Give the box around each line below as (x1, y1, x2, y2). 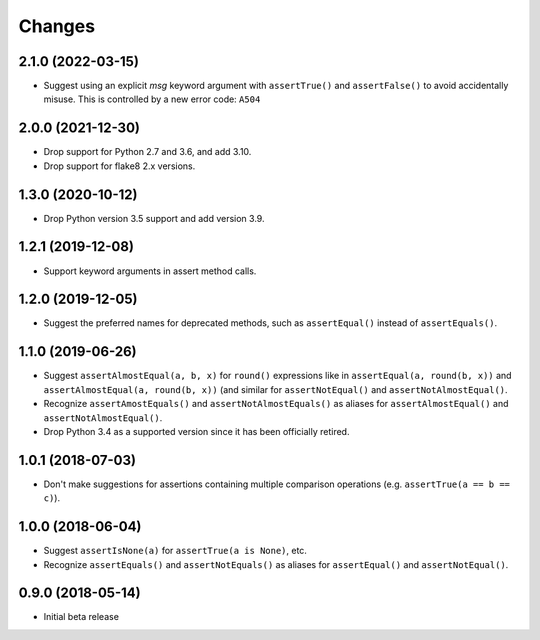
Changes (18, 15, 95, 37)
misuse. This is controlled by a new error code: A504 (43, 93, 261, 105)
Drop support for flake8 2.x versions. (43, 160, 196, 172)
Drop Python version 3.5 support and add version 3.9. (43, 212, 265, 224)
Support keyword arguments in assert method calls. (43, 265, 257, 277)
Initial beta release (43, 611, 120, 623)
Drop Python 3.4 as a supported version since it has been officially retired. (43, 425, 350, 437)
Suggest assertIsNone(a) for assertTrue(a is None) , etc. (43, 545, 307, 557)
